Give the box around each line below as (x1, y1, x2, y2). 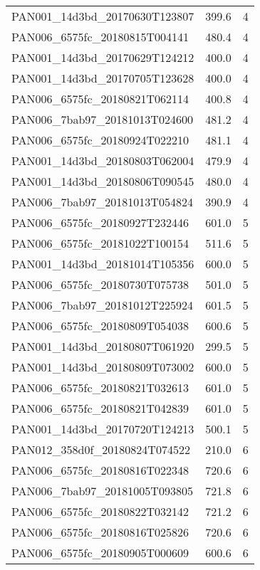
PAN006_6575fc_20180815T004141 (11, 28, 189, 45)
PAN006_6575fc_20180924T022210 (11, 132, 189, 148)
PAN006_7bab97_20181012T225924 (11, 297, 193, 313)
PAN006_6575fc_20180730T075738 (11, 276, 189, 292)
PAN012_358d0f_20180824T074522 (11, 441, 190, 458)
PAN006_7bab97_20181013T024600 (11, 111, 193, 127)
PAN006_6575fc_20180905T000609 (11, 544, 189, 561)
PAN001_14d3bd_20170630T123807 (11, 8, 194, 24)
